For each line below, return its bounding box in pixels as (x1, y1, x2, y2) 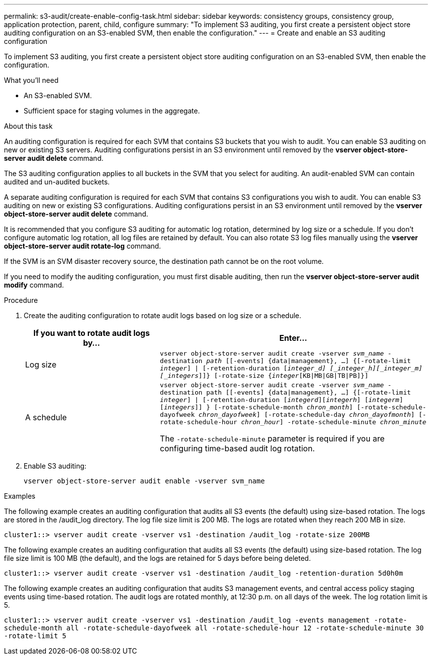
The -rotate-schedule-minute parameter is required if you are (160, 434, 385, 443)
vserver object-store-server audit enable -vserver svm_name (24, 477, 265, 485)
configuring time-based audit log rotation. (160, 443, 315, 453)
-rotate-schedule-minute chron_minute (287, 418, 427, 426)
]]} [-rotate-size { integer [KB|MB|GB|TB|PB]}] (198, 372, 369, 379)
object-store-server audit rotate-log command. (4, 242, 161, 250)
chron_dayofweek (198, 411, 257, 418)
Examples (4, 492, 36, 500)
